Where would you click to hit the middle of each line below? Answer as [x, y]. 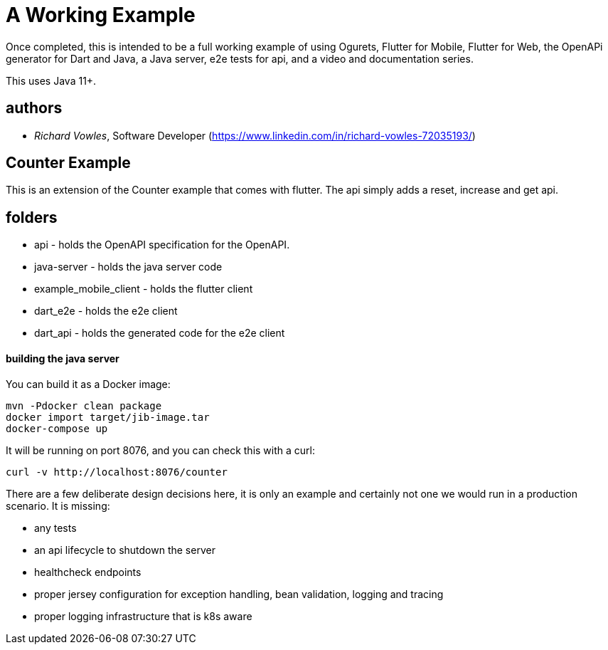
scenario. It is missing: [58, 505]
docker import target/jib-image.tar [108, 417]
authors [34, 108]
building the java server [63, 358]
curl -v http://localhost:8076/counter [117, 472]
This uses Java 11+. [51, 80]
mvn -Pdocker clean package [84, 405]
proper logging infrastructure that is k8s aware [143, 616]
